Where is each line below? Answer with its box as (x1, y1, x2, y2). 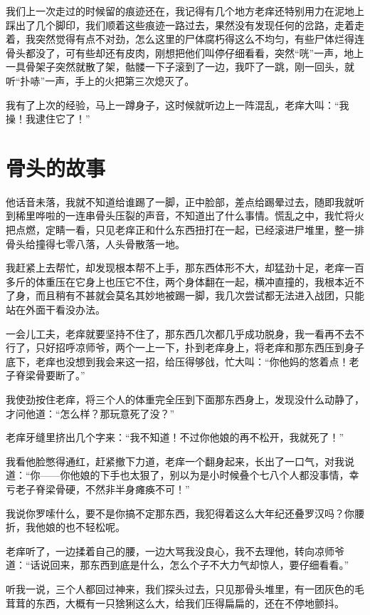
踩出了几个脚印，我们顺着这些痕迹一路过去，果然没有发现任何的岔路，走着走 (6, 17, 364, 32)
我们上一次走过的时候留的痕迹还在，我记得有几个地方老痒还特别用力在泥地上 (6, 4, 364, 18)
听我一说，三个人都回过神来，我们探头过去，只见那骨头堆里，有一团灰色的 (6, 581, 354, 596)
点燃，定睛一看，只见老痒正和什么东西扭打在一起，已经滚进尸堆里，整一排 (15, 222, 364, 237)
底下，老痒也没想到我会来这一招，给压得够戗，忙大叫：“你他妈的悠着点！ (6, 353, 349, 368)
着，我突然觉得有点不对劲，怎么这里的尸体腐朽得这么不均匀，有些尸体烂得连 (6, 31, 364, 46)
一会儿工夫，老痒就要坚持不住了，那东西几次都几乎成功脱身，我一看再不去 (6, 326, 354, 341)
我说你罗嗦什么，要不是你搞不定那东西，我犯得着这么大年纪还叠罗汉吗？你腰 (6, 505, 364, 520)
